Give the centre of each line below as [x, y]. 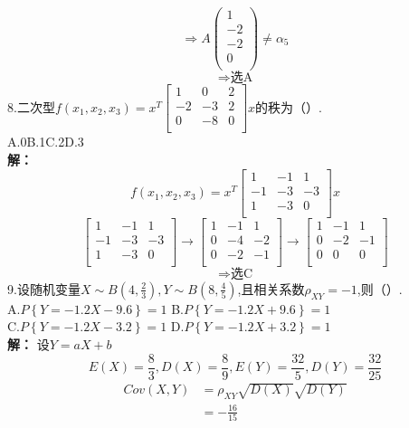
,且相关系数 [271, 288]
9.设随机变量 [44, 288]
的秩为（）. [289, 106]
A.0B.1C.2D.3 [46, 142]
